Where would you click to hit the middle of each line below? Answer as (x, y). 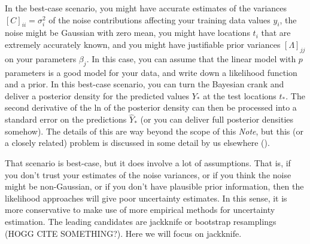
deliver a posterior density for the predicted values (97, 95)
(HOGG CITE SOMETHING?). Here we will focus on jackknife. (123, 233)
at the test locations (240, 95)
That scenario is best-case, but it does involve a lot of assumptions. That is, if (148, 162)
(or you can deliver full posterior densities (217, 119)
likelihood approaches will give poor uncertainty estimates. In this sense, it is (146, 198)
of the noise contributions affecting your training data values (159, 19)
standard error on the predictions (66, 119)
